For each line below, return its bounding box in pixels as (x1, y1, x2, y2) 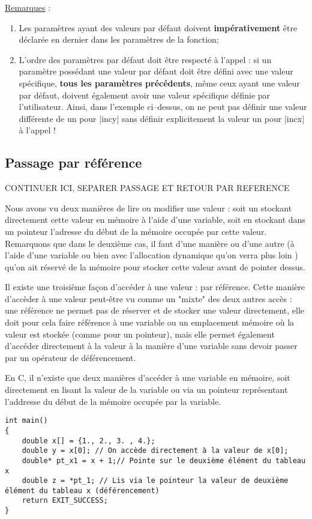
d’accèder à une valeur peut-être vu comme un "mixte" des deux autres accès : (5, 292, 292, 305)
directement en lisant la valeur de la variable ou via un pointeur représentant (5, 383, 288, 396)
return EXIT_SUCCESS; (22, 496, 108, 505)
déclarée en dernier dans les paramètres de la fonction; (19, 33, 219, 46)
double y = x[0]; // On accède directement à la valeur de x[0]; (22, 446, 289, 455)
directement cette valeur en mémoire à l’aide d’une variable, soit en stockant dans (5, 213, 305, 226)
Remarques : (5, 1, 51, 13)
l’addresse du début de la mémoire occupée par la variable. (5, 395, 221, 407)
